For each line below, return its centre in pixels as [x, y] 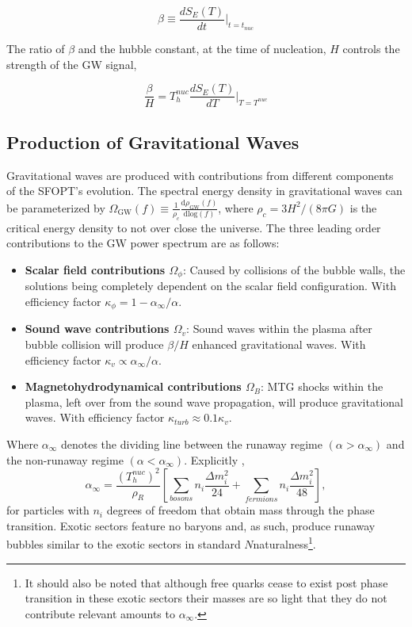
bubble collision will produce [94, 344]
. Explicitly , [214, 459]
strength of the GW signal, [72, 64]
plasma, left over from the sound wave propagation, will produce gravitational [214, 401]
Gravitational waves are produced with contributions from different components [200, 175]
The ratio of [36, 49]
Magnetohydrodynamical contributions [133, 386]
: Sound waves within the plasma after [279, 329]
